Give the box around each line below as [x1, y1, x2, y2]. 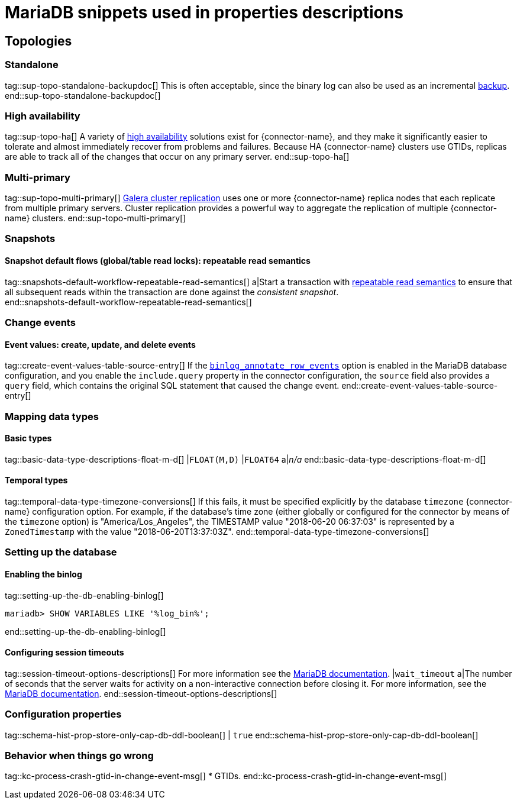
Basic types [5, 433, 52, 444]
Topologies [5, 33, 72, 49]
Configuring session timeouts [5, 647, 124, 658]
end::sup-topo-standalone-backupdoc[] [5, 90, 161, 101]
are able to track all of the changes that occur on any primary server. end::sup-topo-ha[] [5, 151, 350, 162]
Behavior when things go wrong [5, 749, 154, 761]
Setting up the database [5, 546, 117, 558]
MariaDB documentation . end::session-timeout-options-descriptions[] [5, 688, 277, 699]
